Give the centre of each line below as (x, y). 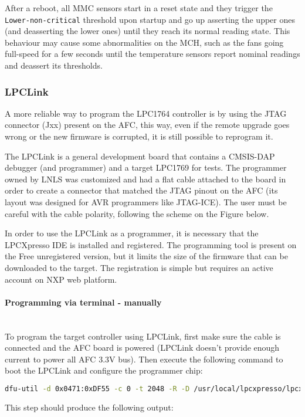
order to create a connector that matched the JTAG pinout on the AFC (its (141, 190)
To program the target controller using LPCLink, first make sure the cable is (143, 336)
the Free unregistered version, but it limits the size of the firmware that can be (146, 256)
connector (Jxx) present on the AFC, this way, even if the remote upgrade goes (147, 125)
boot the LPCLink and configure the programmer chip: (104, 370)
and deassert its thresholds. (54, 65)
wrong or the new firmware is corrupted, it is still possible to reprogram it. (139, 136)
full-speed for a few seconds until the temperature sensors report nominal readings (152, 54)
